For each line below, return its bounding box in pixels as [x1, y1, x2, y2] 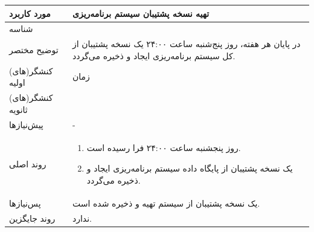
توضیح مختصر [9, 43, 59, 56]
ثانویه [9, 103, 28, 115]
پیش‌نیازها [9, 118, 43, 130]
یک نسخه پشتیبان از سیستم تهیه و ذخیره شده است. [72, 197, 260, 210]
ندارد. [72, 212, 92, 225]
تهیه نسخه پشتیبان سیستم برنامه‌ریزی [72, 7, 210, 19]
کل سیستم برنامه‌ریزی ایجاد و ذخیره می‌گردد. [72, 49, 235, 62]
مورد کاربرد [9, 7, 51, 19]
